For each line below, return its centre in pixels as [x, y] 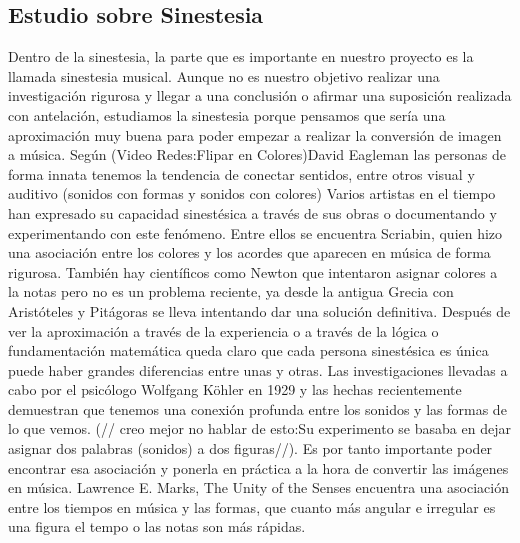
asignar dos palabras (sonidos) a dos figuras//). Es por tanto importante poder [250, 448]
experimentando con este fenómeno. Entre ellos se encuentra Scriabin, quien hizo [255, 232]
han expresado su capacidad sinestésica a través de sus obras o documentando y [252, 212]
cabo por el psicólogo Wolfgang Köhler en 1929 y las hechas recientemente [235, 389]
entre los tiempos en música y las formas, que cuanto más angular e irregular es [252, 506]
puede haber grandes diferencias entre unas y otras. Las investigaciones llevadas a [258, 369]
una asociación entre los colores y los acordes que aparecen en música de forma [249, 252]
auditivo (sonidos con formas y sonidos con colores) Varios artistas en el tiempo [252, 193]
